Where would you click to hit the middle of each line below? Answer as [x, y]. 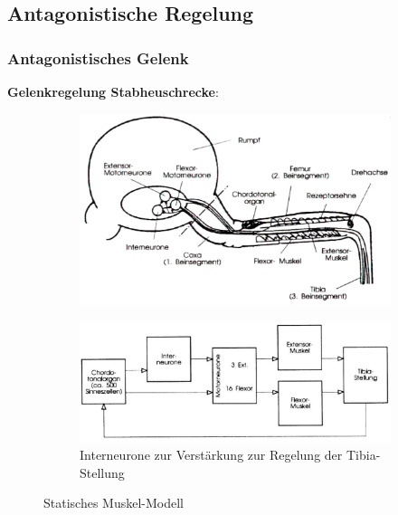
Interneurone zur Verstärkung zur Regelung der [211, 455]
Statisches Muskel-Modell [114, 503]
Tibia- [363, 455]
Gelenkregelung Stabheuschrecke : [113, 91]
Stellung [102, 472]
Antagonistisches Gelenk [98, 57]
